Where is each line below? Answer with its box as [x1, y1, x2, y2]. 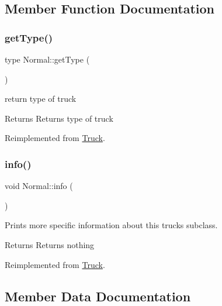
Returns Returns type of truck [5, 112, 113, 124]
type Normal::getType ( [5, 53, 90, 65]
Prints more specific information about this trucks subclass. [5, 219, 218, 231]
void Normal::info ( [5, 180, 73, 192]
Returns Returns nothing [5, 238, 95, 250]
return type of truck [5, 92, 77, 105]
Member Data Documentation [5, 287, 191, 305]
